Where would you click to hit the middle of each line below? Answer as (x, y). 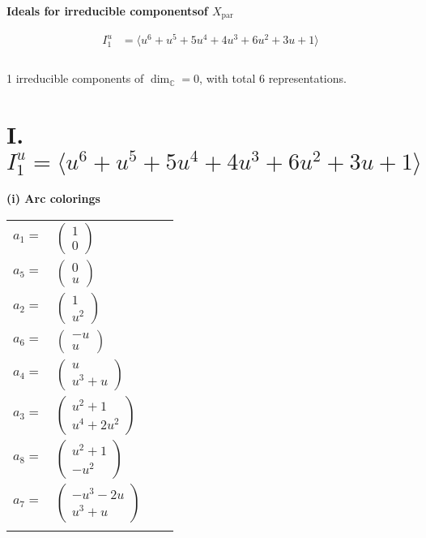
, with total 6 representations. (273, 78)
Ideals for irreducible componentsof (107, 10)
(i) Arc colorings (53, 198)
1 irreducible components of (75, 78)
